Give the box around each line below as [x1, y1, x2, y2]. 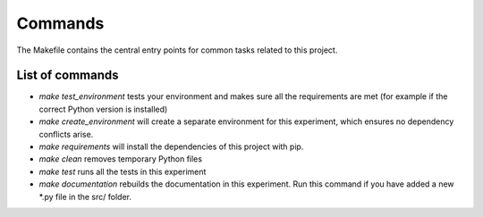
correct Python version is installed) [38, 104, 168, 114]
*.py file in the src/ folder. [38, 191, 131, 202]
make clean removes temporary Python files [38, 154, 203, 164]
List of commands [16, 68, 120, 83]
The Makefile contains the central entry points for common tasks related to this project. [16, 45, 338, 55]
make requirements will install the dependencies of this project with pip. [38, 141, 304, 152]
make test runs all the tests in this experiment [38, 166, 207, 177]
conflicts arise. [38, 129, 94, 139]
